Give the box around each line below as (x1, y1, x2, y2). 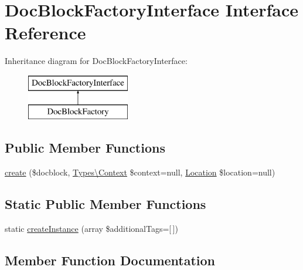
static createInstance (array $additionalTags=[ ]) (5, 222, 178, 235)
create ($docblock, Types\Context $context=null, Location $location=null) (5, 166, 275, 178)
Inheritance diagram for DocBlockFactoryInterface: (5, 55, 188, 67)
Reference (5, 21, 86, 45)
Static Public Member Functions (5, 195, 206, 213)
